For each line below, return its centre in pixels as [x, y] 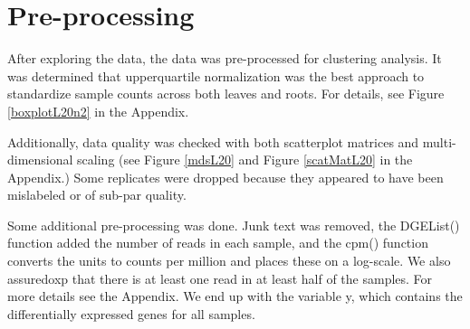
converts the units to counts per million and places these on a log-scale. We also [229, 261]
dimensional [40, 160]
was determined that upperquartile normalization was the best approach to [216, 75]
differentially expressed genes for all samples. [131, 313]
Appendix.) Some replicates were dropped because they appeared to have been [225, 177]
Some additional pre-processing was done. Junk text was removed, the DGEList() [234, 225]
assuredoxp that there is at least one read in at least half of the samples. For [220, 278]
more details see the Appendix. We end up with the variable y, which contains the [235, 296]
